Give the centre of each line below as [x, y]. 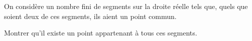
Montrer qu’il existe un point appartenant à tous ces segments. [101, 33]
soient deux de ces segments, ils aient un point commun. [90, 16]
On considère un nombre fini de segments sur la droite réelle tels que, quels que [126, 6]
